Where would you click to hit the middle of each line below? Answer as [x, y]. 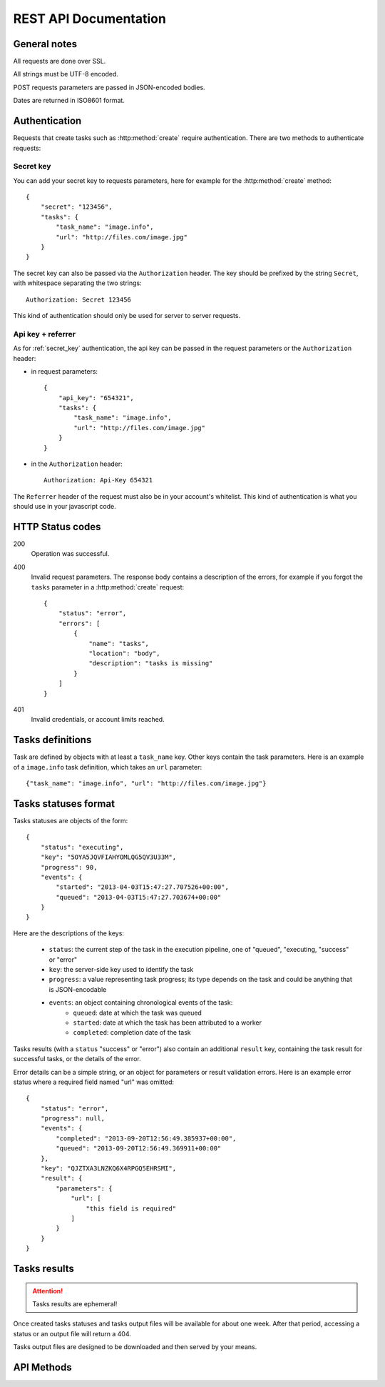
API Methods [42, 1367]
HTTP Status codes [57, 527]
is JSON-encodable [78, 989]
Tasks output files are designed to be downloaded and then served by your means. [135, 1347]
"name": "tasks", [119, 643]
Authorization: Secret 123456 [79, 299]
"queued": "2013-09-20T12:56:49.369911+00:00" [139, 1148]
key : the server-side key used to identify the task [121, 970]
